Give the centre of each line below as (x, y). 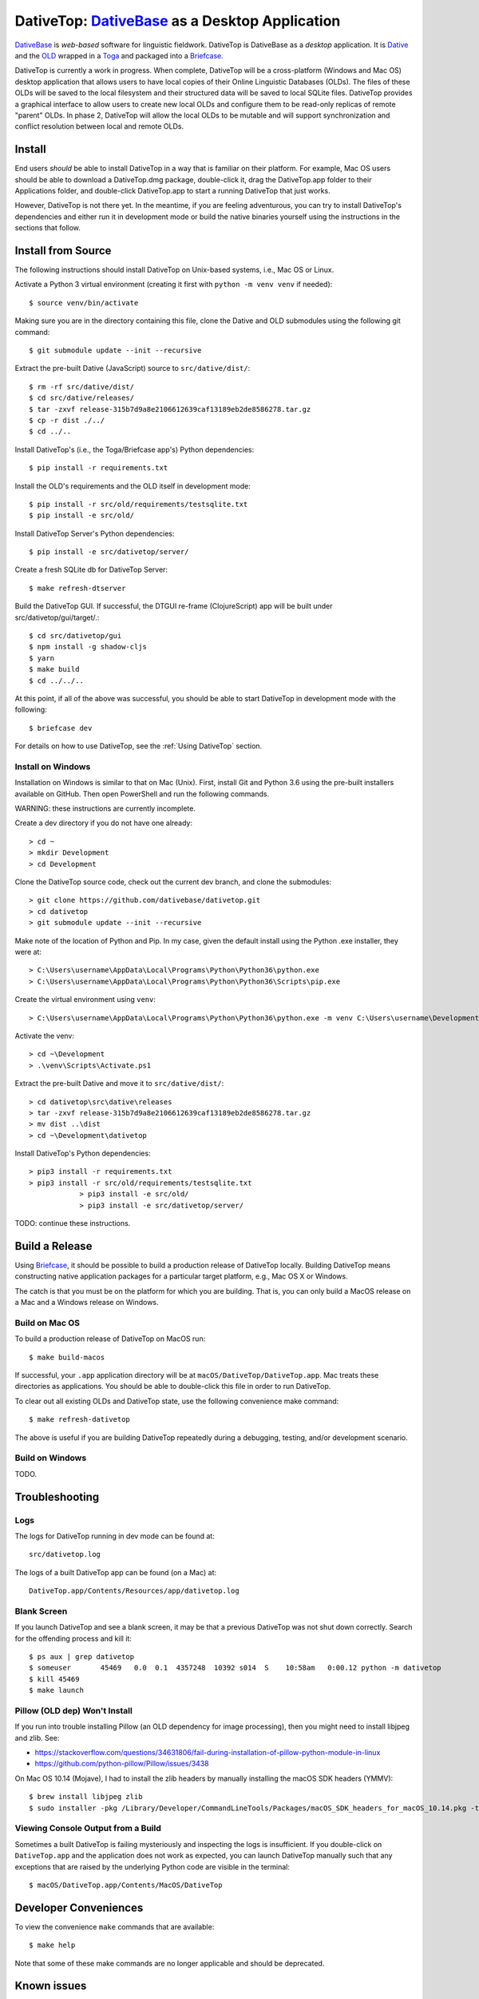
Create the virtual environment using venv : (85, 999)
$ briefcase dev (61, 728)
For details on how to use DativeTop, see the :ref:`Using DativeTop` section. (139, 746)
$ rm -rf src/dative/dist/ (82, 387)
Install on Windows (53, 766)
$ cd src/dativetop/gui (75, 636)
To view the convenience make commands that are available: (115, 1926)
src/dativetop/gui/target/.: (57, 617)
